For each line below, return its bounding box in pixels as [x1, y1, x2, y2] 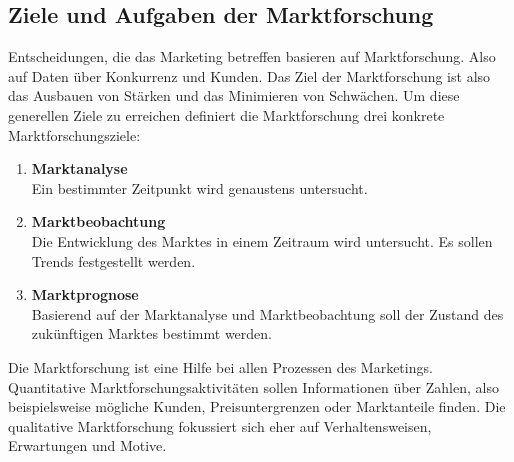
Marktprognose [31, 284, 139, 305]
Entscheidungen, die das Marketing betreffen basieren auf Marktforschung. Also [8, 46, 496, 67]
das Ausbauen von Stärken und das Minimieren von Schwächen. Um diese [8, 85, 460, 106]
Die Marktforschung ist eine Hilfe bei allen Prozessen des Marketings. [8, 356, 433, 377]
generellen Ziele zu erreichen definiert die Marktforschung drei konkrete [8, 104, 445, 125]
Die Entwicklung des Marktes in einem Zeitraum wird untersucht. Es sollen [31, 230, 493, 251]
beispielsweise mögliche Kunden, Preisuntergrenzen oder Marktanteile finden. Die [8, 396, 506, 417]
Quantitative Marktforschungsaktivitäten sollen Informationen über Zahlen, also [8, 376, 499, 397]
